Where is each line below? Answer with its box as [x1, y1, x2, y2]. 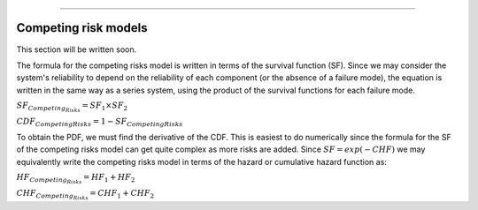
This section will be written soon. [16, 44, 137, 55]
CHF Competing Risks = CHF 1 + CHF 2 [16, 188, 155, 202]
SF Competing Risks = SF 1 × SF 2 [16, 101, 128, 114]
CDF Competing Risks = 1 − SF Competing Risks [16, 116, 183, 129]
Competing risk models [16, 20, 148, 35]
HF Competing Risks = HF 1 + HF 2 [16, 172, 135, 185]
